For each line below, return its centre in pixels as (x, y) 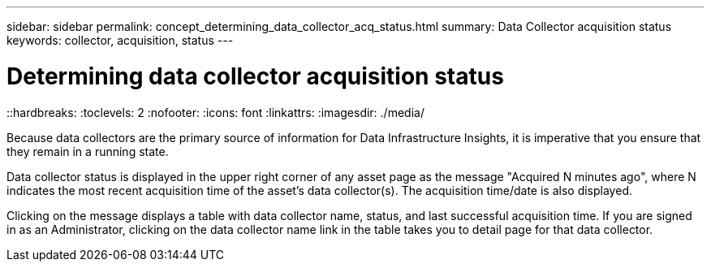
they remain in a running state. (88, 151)
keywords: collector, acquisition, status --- (120, 40)
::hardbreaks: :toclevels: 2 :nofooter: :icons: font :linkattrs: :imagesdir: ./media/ (215, 112)
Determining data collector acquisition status (255, 76)
